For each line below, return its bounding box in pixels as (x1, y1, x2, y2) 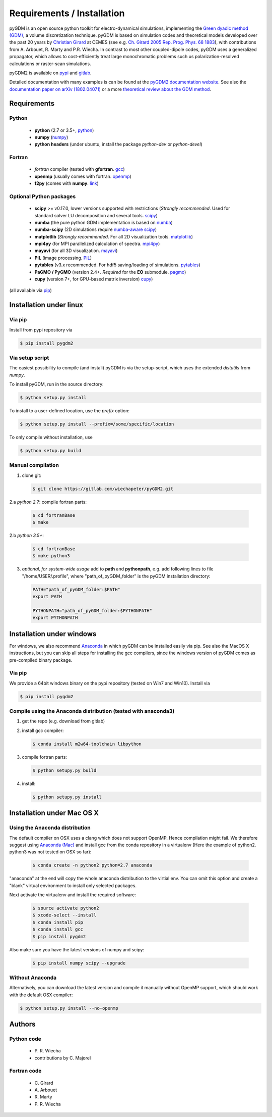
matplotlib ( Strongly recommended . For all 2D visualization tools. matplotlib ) (34, 233, 193, 239)
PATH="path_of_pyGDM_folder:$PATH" (32, 587, 120, 592)
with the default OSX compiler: (9, 992, 73, 998)
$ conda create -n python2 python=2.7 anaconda (32, 862, 152, 868)
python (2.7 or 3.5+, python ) (34, 127, 94, 133)
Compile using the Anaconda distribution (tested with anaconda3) (9, 708, 175, 715)
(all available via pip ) (9, 287, 52, 294)
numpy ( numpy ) (34, 134, 69, 140)
